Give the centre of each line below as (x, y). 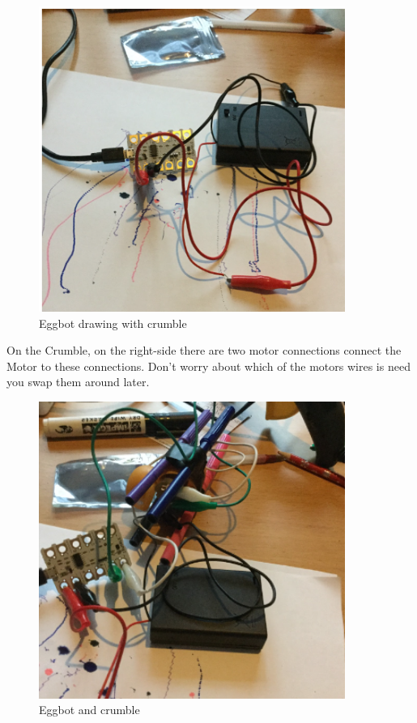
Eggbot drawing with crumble (113, 323)
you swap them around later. (78, 382)
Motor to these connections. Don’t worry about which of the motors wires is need (208, 366)
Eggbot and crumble (89, 710)
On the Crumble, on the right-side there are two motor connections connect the (204, 350)
